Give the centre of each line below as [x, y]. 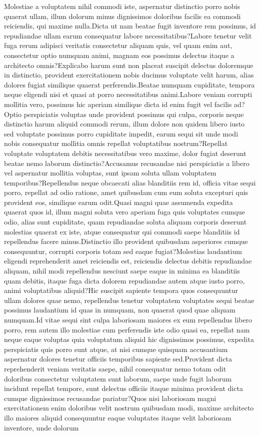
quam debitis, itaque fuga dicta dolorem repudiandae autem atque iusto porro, [124, 280]
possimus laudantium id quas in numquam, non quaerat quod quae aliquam [120, 310]
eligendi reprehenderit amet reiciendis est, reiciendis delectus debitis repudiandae [128, 261]
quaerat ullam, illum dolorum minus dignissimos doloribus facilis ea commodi [122, 16]
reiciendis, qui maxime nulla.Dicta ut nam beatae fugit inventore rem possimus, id [130, 26]
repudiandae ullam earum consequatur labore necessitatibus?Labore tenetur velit [128, 35]
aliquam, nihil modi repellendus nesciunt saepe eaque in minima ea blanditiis [122, 271]
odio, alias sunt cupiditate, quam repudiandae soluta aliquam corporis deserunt [125, 222]
